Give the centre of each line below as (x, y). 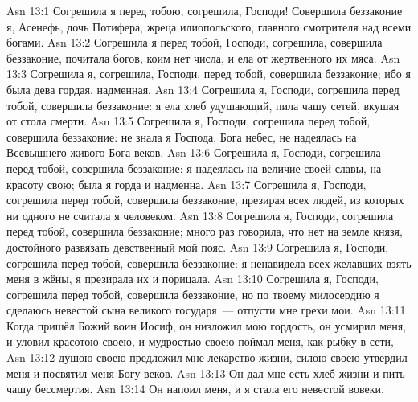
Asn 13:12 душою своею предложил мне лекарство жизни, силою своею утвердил (207, 357)
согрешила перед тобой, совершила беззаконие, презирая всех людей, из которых (205, 200)
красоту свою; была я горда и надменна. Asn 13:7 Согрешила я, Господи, (186, 184)
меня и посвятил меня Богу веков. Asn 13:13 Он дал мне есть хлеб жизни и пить (206, 373)
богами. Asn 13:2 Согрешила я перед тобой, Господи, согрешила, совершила (195, 42)
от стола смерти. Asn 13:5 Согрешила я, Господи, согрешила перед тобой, (189, 121)
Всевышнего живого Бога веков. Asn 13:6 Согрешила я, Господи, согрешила (194, 152)
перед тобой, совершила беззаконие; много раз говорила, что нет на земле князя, (205, 231)
